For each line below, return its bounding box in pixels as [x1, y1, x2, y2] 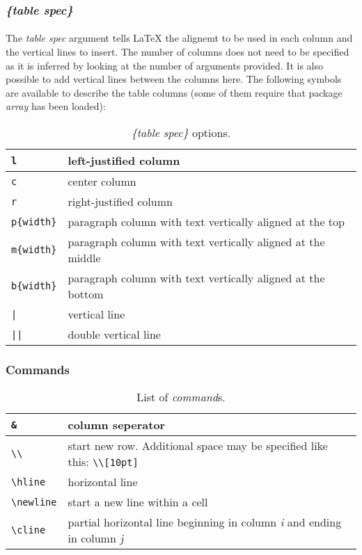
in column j [68, 530, 124, 547]
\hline [11, 476, 46, 488]
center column [68, 173, 136, 189]
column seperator [68, 417, 166, 433]
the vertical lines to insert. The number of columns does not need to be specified [6, 45, 349, 59]
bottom [68, 286, 104, 302]
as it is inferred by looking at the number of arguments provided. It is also [6, 58, 323, 72]
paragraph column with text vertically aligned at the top [68, 214, 345, 230]
